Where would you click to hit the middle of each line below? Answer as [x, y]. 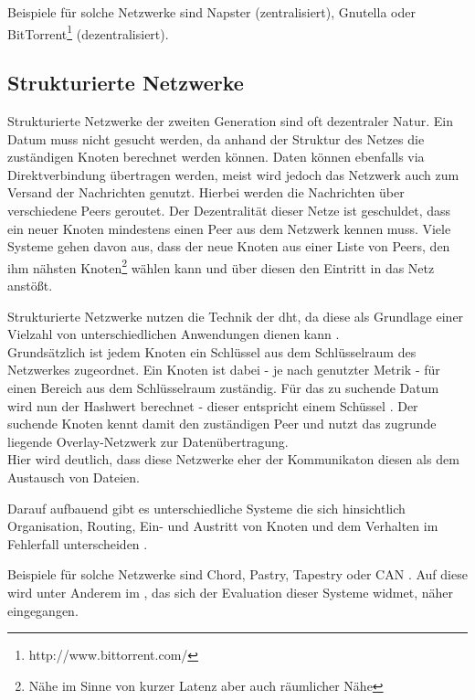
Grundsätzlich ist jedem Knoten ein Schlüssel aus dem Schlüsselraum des [212, 351]
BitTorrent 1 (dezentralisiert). [88, 32]
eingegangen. [43, 610]
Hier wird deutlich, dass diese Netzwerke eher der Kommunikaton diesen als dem [233, 459]
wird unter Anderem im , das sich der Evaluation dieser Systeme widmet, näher [230, 592]
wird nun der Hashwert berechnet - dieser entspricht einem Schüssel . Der [213, 405]
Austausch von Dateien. [74, 477]
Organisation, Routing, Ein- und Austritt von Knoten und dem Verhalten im [223, 526]
